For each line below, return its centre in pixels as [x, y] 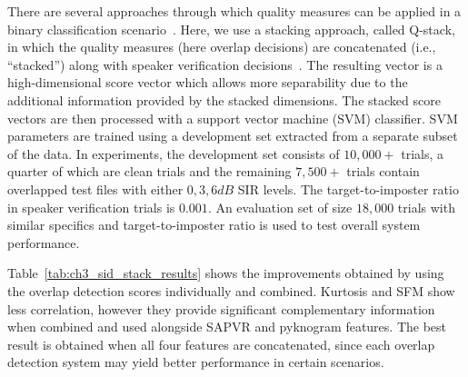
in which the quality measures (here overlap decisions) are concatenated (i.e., [222, 47]
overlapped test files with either [95, 188]
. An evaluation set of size [280, 207]
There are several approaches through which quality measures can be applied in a [234, 11]
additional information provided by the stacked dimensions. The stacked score [224, 99]
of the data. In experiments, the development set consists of [174, 153]
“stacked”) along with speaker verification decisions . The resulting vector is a [225, 64]
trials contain [383, 171]
